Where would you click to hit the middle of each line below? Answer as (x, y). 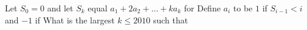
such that (171, 19)
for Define (202, 8)
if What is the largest (75, 19)
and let (60, 8)
